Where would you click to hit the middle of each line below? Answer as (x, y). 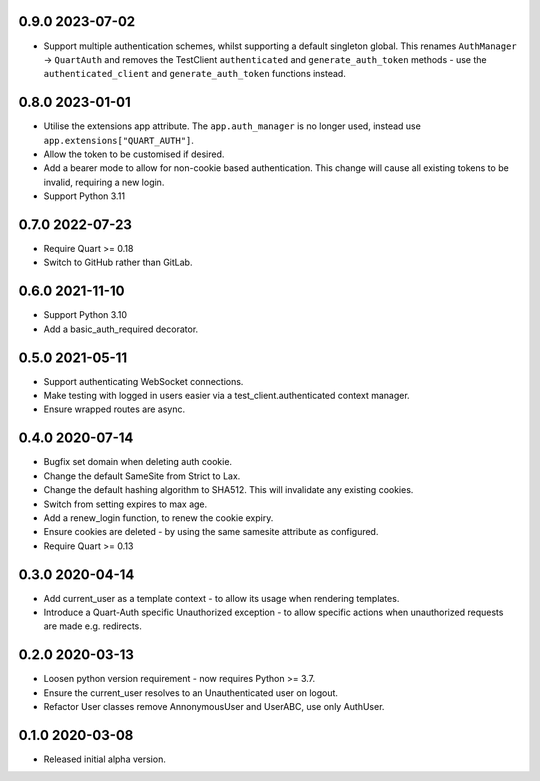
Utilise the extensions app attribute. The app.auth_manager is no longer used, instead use (232, 126)
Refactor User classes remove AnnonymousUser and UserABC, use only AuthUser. (214, 707)
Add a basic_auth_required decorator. (121, 329)
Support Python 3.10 (85, 315)
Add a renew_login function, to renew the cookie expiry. (158, 517)
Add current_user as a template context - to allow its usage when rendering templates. (221, 598)
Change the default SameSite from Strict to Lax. (142, 476)
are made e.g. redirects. (92, 626)
